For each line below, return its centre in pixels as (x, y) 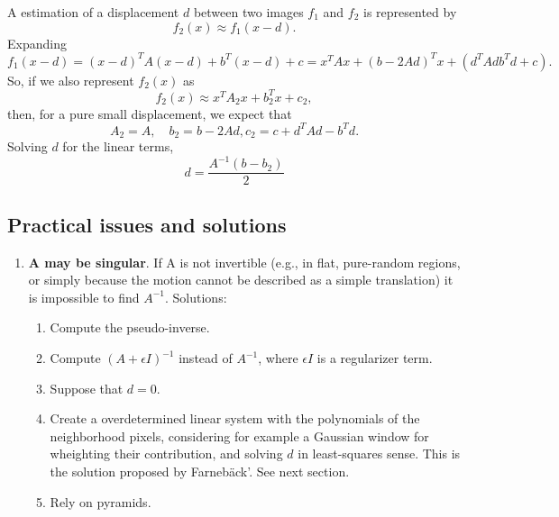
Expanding (37, 43)
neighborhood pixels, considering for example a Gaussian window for (239, 435)
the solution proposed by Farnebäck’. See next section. (200, 472)
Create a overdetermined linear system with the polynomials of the (235, 418)
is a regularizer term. (375, 358)
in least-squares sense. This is (379, 454)
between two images (248, 12)
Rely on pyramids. (101, 501)
